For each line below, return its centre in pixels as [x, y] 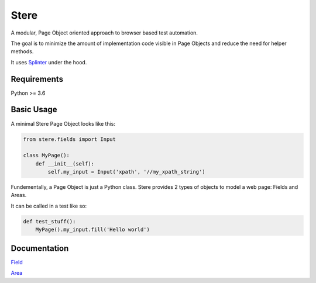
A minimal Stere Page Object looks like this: [63, 123]
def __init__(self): [65, 163]
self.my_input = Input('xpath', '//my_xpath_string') [126, 172]
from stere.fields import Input [70, 139]
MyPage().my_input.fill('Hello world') [93, 230]
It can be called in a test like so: [49, 206]
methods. [22, 51]
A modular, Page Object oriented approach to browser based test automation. [104, 33]
